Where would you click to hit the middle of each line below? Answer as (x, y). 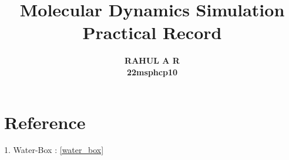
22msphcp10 (152, 72)
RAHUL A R (152, 60)
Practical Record (152, 32)
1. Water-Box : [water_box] (54, 150)
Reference (45, 122)
